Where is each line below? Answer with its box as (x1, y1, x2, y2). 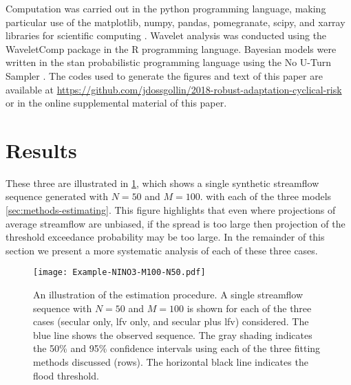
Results (6, 135, 77, 164)
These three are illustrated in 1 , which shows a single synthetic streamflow (6, 175, 319, 190)
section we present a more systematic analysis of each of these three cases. (6, 243, 318, 257)
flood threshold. (33, 368, 99, 382)
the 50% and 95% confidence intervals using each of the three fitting (33, 341, 321, 355)
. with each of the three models (200, 189, 332, 203)
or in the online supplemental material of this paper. (6, 96, 227, 110)
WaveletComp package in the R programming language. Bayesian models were (6, 41, 337, 56)
